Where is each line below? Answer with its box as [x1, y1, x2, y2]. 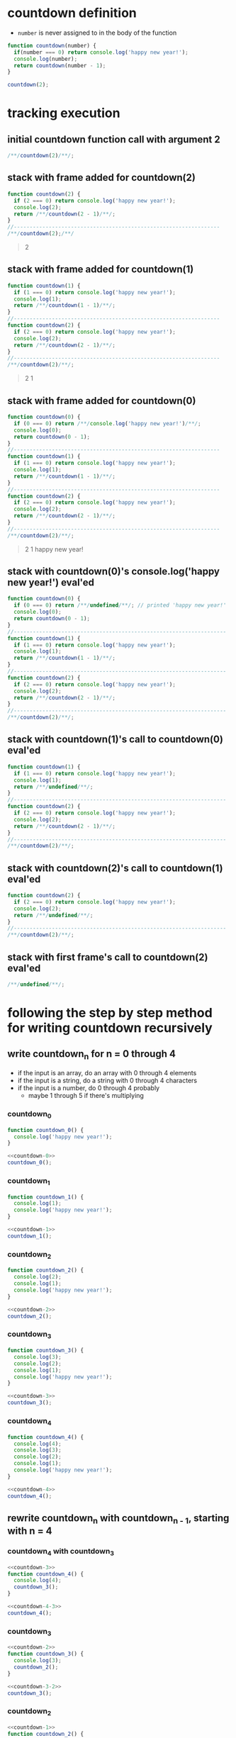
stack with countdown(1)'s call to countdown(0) [7, 734, 223, 746]
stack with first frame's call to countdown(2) [7, 951, 208, 963]
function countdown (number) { [7, 42, 97, 49]
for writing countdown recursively [7, 1020, 213, 1036]
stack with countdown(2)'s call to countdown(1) [7, 862, 223, 874]
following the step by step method [7, 1005, 213, 1021]
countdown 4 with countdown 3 [7, 1547, 115, 1557]
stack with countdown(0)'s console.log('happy [7, 566, 220, 578]
